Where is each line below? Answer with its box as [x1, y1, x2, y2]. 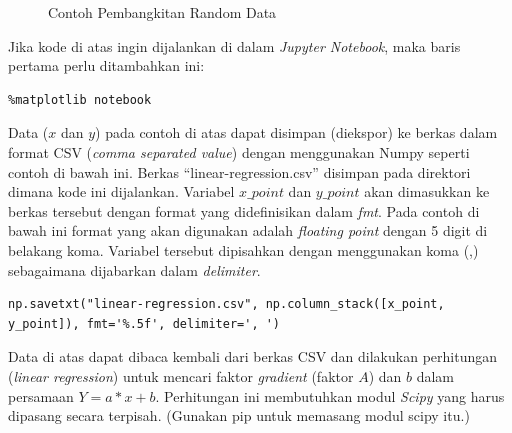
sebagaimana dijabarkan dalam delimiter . [8, 259, 261, 280]
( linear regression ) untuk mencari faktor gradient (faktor [8, 365, 354, 386]
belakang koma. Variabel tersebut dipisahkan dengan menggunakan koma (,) [8, 239, 479, 260]
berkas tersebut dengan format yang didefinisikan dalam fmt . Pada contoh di [8, 200, 480, 221]
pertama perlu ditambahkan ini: [8, 55, 205, 76]
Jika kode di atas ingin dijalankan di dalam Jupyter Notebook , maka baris [8, 35, 461, 56]
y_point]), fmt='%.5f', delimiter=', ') [8, 316, 281, 331]
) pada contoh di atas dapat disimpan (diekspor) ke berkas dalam [95, 122, 498, 143]
